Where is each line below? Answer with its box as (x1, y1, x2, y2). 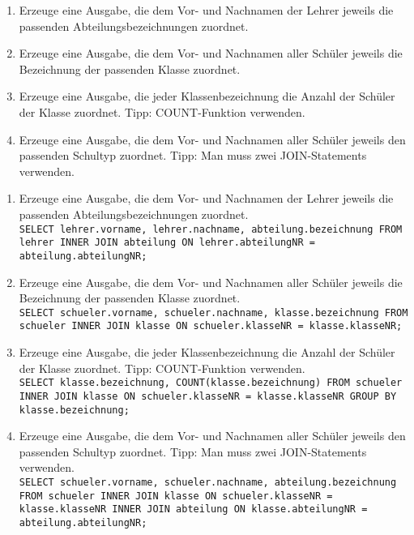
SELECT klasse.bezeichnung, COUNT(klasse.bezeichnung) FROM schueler (19, 377, 403, 389)
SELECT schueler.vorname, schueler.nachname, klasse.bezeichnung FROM (19, 306, 408, 319)
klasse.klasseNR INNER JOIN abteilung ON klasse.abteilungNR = (19, 503, 368, 516)
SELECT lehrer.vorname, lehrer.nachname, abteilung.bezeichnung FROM (19, 223, 403, 235)
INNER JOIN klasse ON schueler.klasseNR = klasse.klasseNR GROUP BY (19, 390, 397, 402)
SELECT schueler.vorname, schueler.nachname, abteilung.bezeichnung (19, 476, 397, 488)
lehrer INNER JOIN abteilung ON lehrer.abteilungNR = (19, 237, 315, 249)
